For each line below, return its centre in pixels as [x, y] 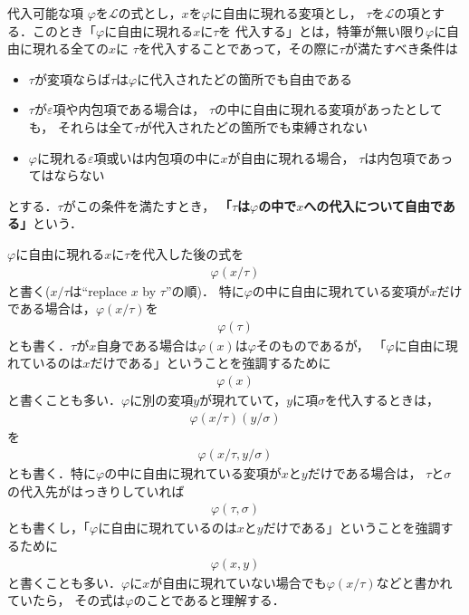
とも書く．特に [52, 473]
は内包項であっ [409, 157]
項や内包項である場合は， [129, 109]
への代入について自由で [373, 205]
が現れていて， [243, 399]
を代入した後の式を [187, 253]
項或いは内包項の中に [157, 157]
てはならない [67, 175]
